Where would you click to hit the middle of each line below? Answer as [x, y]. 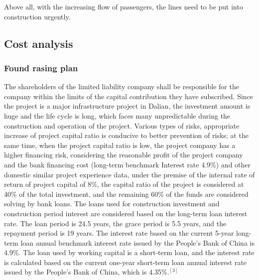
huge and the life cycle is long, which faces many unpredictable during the [117, 115]
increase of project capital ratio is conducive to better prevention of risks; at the [126, 135]
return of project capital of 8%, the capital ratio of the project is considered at [124, 184]
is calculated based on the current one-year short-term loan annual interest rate [126, 262]
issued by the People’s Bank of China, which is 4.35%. [87, 272]
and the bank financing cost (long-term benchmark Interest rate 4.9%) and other [128, 164]
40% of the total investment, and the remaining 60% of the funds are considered [126, 194]
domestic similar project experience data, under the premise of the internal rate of [129, 174]
